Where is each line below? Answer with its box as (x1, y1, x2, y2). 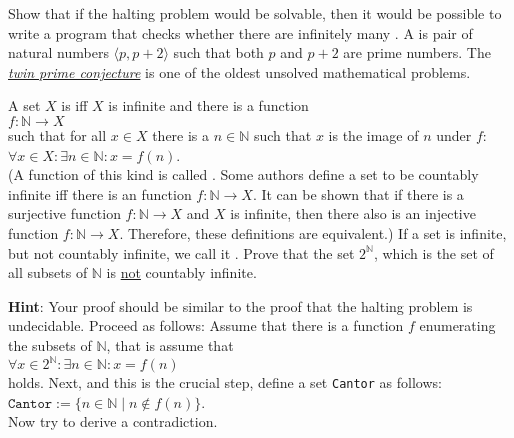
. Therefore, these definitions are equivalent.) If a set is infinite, (119, 222, 507, 243)
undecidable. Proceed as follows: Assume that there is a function (8, 315, 404, 336)
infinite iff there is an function (8, 183, 192, 204)
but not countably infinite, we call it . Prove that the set (8, 242, 355, 263)
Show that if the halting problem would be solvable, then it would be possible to (8, 3, 502, 23)
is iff (61, 95, 88, 116)
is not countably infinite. (106, 262, 257, 283)
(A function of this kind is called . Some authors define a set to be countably (8, 164, 479, 185)
